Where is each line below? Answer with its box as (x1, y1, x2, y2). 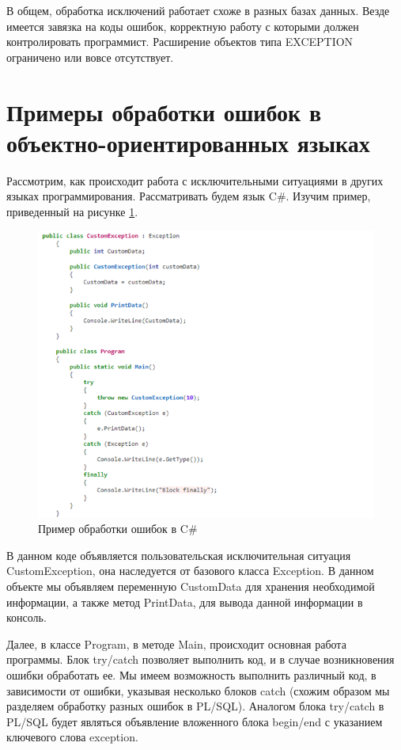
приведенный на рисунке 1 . (6, 203, 138, 219)
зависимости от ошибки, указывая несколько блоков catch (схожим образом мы (6, 682, 390, 699)
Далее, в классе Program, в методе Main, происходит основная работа (6, 635, 346, 652)
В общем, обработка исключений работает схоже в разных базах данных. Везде (6, 2, 390, 18)
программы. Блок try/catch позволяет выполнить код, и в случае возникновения (6, 651, 395, 668)
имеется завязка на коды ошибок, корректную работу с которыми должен (6, 17, 359, 34)
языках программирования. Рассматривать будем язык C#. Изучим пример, (6, 188, 371, 204)
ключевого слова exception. (6, 729, 138, 745)
